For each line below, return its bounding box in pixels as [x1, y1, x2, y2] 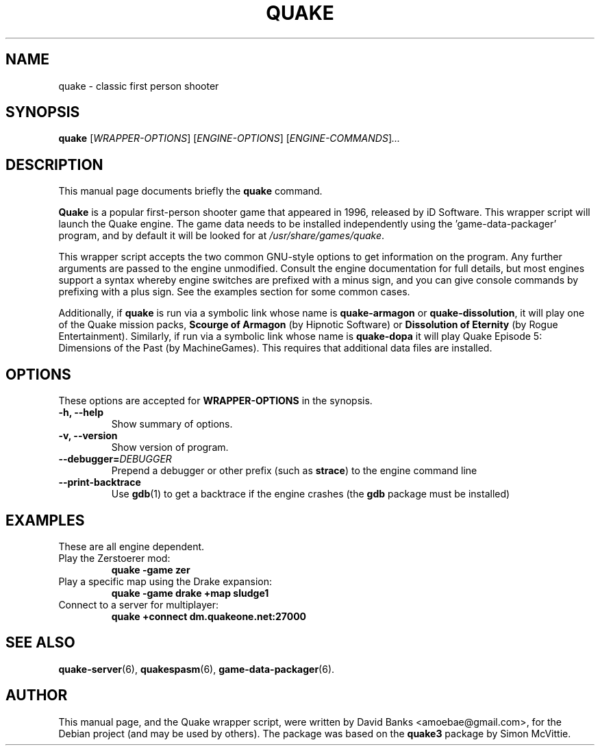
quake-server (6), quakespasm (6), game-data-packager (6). [58, 663, 335, 675]
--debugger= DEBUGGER [58, 453, 172, 465]
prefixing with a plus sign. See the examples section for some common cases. [58, 286, 410, 298]
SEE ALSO [5, 634, 75, 652]
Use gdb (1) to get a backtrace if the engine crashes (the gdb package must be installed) [111, 488, 510, 500]
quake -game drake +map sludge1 [111, 587, 269, 599]
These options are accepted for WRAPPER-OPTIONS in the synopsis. [58, 395, 373, 407]
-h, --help [58, 406, 103, 419]
